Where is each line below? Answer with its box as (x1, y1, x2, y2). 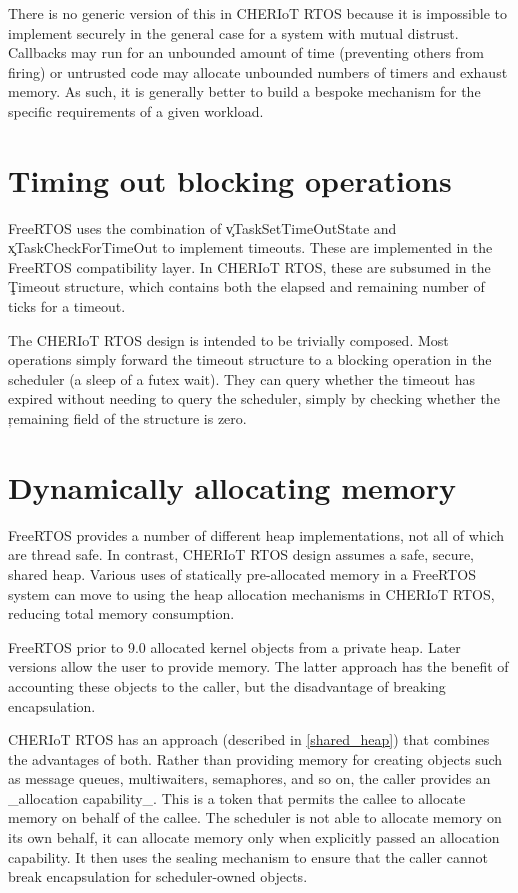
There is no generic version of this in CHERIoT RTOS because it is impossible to (8, 3, 507, 23)
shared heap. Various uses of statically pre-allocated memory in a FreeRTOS (8, 563, 477, 584)
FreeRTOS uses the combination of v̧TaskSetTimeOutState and (8, 217, 397, 238)
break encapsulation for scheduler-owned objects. (8, 866, 308, 887)
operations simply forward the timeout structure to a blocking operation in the (8, 349, 492, 370)
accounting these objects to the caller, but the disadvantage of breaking (8, 675, 446, 696)
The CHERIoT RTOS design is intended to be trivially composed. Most (8, 329, 449, 350)
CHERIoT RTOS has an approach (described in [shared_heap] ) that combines (8, 729, 490, 750)
